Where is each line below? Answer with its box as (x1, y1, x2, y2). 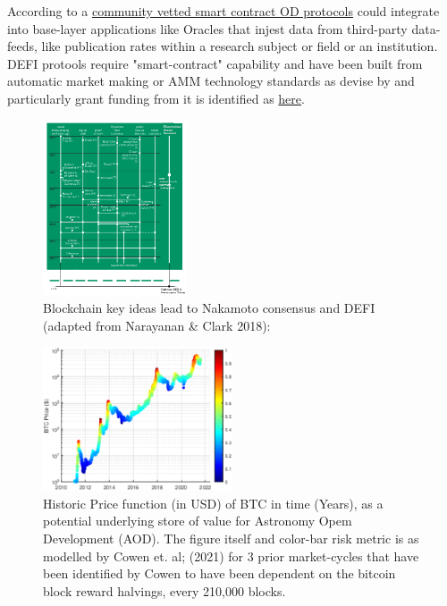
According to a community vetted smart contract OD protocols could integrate (7, 2, 440, 20)
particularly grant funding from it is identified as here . (7, 88, 305, 107)
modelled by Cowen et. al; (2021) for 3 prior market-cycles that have (43, 546, 419, 565)
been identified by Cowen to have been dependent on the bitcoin (43, 564, 396, 583)
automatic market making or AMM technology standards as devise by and (7, 72, 415, 90)
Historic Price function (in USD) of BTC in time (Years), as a (43, 493, 384, 512)
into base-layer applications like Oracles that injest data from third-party (7, 19, 408, 38)
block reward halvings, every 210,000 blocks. (43, 581, 286, 600)
